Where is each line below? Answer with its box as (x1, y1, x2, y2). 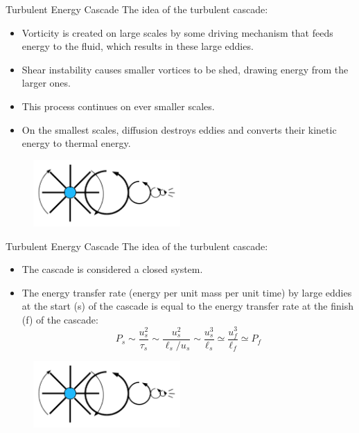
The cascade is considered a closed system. (21, 262, 203, 276)
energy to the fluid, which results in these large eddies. (21, 39, 254, 53)
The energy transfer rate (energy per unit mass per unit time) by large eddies (21, 285, 352, 299)
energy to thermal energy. (21, 136, 131, 150)
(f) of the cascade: (21, 312, 98, 326)
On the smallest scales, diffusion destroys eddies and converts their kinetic (21, 122, 337, 136)
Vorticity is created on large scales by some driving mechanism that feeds (21, 25, 333, 39)
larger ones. (21, 76, 71, 90)
